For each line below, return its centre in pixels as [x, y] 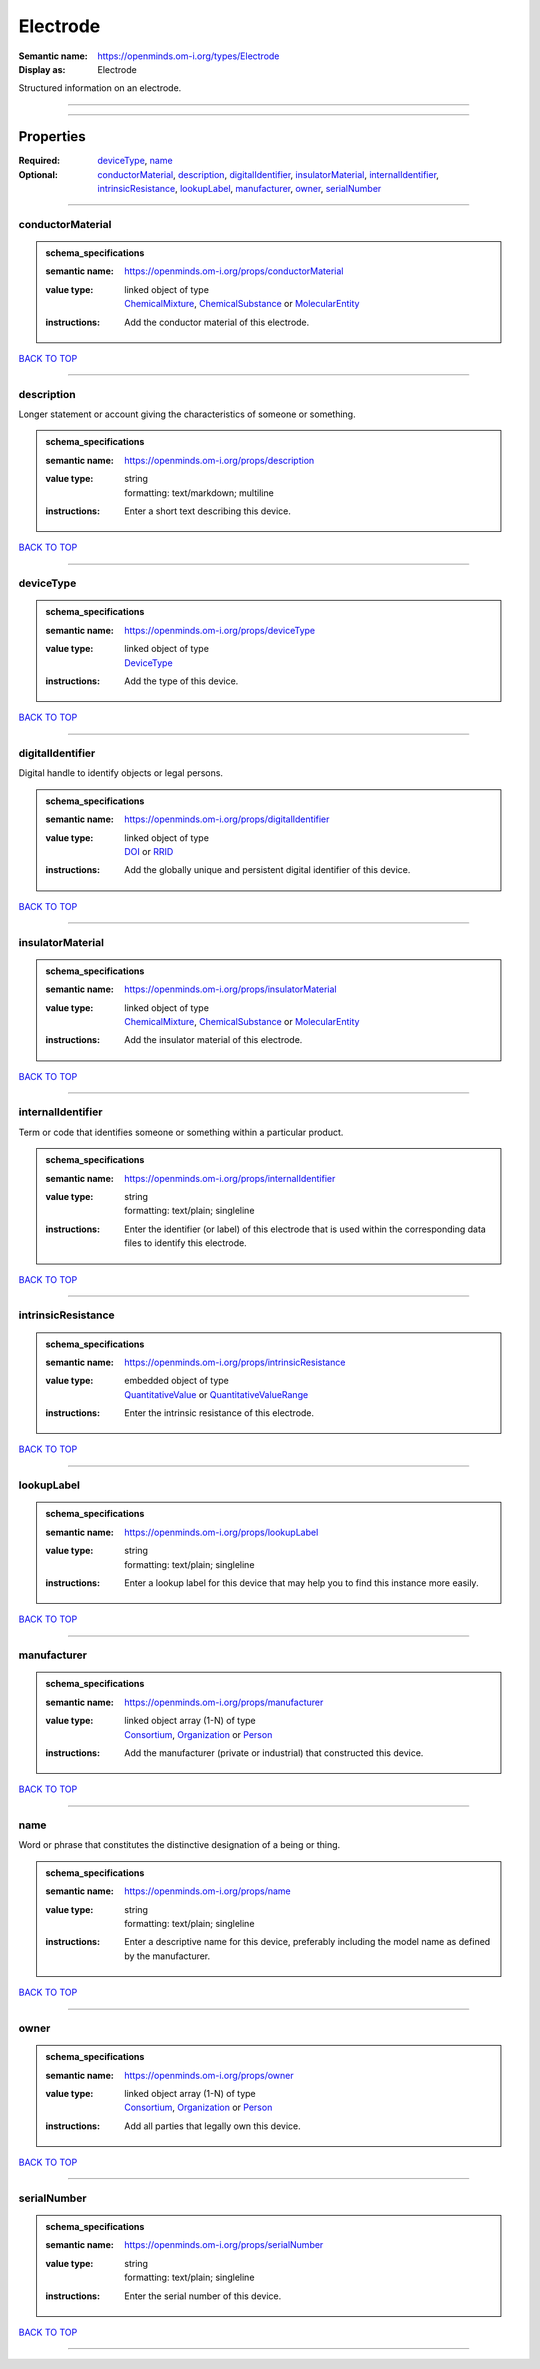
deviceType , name [135, 161]
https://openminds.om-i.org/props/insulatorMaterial [230, 989]
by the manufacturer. [167, 1956]
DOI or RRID [149, 852]
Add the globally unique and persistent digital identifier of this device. [267, 870]
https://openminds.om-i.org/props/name [207, 1891]
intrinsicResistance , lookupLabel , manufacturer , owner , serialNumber [239, 189]
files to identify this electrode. [185, 1243]
